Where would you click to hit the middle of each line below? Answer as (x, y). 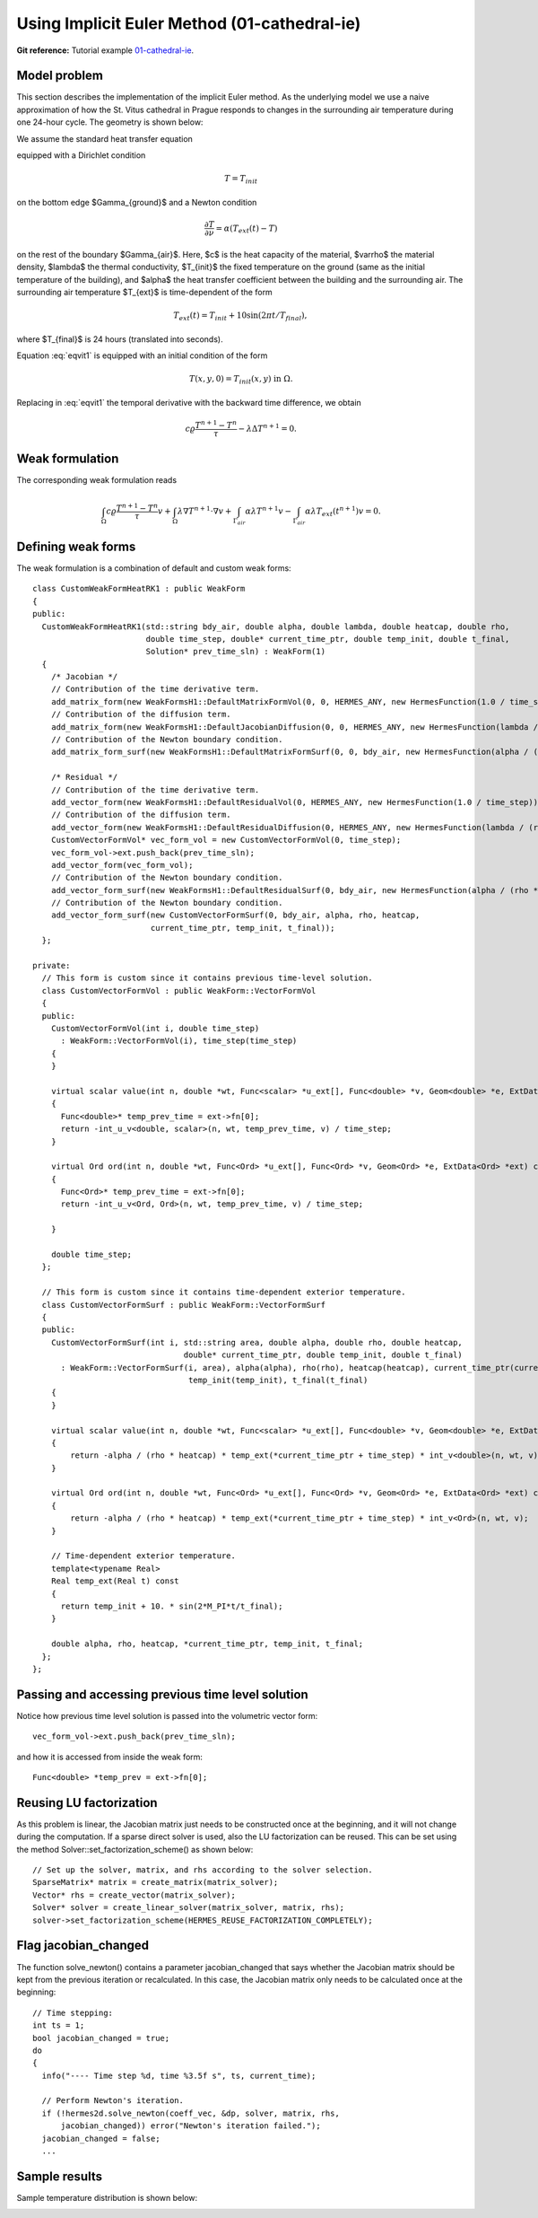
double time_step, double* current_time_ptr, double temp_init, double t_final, (328, 639)
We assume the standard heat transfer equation (104, 138)
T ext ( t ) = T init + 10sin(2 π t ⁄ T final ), (240, 316)
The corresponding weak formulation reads (97, 480)
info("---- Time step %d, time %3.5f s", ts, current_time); (179, 2075)
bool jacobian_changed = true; (101, 2038)
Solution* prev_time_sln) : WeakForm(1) (236, 652)
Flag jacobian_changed (83, 1946)
